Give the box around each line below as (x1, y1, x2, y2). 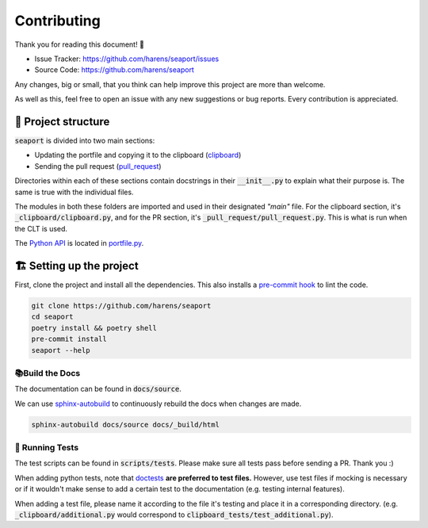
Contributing (14, 12, 101, 29)
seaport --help (31, 346, 90, 354)
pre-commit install (31, 335, 107, 344)
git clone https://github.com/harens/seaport (31, 301, 212, 311)
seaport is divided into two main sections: (14, 136, 155, 146)
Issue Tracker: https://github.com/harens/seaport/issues (34, 54, 220, 63)
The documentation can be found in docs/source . (14, 385, 182, 394)
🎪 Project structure (14, 115, 110, 128)
